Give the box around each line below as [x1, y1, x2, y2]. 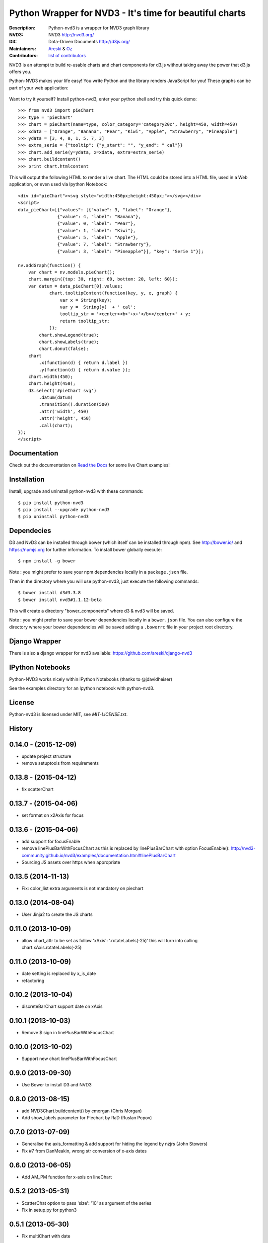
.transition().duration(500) [39, 402, 110, 407]
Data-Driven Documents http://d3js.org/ [48, 39, 130, 45]
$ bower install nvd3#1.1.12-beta [18, 597, 102, 603]
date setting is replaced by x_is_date [21, 971, 96, 977]
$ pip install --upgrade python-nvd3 [18, 507, 110, 513]
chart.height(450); [28, 381, 76, 386]
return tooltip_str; [60, 318, 110, 324]
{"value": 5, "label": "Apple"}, [57, 235, 138, 241]
